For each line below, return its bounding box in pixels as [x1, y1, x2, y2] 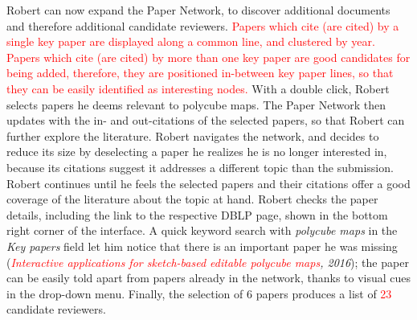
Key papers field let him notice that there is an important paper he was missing [6, 237, 398, 254]
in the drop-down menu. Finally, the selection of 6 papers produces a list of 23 [6, 285, 392, 302]
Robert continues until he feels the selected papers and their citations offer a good [6, 174, 411, 191]
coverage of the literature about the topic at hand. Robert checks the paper [6, 191, 378, 207]
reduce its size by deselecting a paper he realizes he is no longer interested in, [6, 143, 387, 160]
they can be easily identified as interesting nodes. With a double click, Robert [6, 80, 390, 96]
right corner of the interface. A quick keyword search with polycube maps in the [6, 222, 398, 239]
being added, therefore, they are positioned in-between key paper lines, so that [6, 64, 394, 81]
